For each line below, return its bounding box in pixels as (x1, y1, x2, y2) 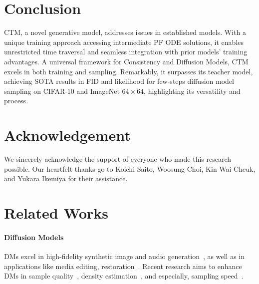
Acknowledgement (4, 125, 131, 145)
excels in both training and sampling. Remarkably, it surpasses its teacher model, (4, 66, 253, 76)
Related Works (4, 202, 109, 223)
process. (4, 95, 28, 106)
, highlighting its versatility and (144, 85, 241, 96)
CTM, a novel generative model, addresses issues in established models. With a (4, 27, 246, 37)
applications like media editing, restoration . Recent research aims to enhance (4, 261, 242, 271)
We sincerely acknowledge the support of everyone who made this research (4, 154, 232, 164)
